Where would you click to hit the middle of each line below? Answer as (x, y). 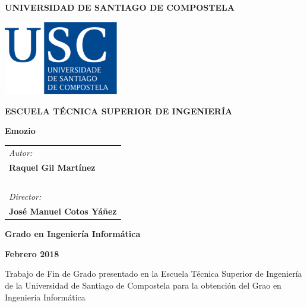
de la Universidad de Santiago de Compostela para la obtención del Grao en (143, 285)
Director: (25, 196)
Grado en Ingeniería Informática (73, 234)
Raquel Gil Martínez (52, 167)
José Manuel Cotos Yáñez (63, 211)
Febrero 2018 (32, 253)
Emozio (20, 131)
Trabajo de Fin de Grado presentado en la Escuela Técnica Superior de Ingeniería (153, 274)
